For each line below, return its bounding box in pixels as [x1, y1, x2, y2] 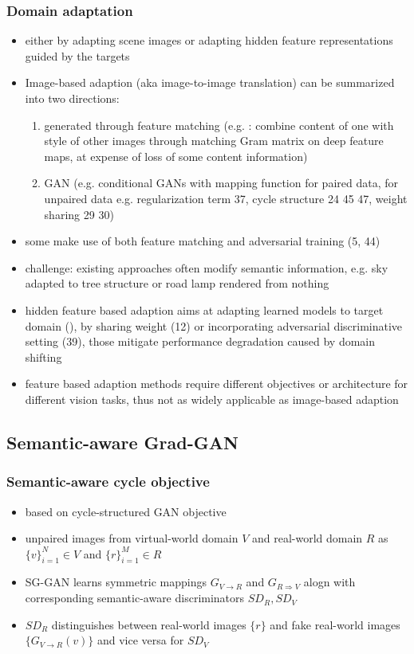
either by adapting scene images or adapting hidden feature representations [25, 32, 393, 49]
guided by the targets [25, 47, 130, 64]
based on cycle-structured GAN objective [25, 503, 227, 519]
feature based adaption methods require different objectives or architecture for [25, 375, 408, 392]
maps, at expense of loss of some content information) [44, 147, 308, 164]
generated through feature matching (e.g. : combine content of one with [44, 116, 394, 133]
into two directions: [25, 90, 120, 106]
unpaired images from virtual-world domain [25, 530, 239, 546]
